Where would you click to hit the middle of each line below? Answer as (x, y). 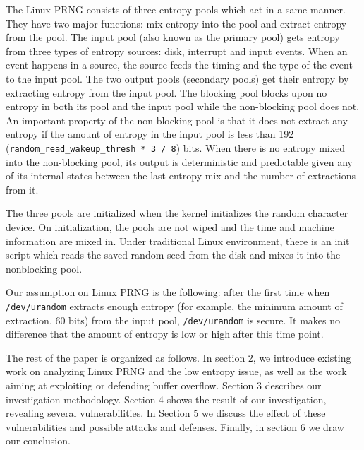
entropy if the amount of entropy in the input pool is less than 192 (150, 134)
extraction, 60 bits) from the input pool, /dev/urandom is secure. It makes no (173, 320)
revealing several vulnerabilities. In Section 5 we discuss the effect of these (166, 413)
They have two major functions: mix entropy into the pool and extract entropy (176, 23)
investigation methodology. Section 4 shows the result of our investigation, (166, 399)
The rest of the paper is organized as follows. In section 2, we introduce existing (178, 357)
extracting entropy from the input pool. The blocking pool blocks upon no (166, 92)
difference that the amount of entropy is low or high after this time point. (165, 334)
